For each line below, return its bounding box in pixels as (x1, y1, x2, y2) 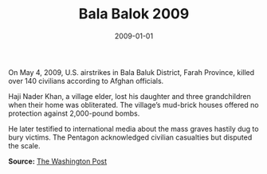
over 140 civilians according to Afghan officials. (8, 76, 164, 85)
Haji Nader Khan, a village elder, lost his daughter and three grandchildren (8, 91, 251, 101)
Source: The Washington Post (8, 156, 108, 166)
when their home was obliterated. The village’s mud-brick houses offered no (8, 100, 259, 109)
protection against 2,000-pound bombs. (8, 109, 140, 118)
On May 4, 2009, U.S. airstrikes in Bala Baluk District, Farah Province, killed (8, 67, 255, 77)
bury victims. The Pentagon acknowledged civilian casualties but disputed (8, 132, 253, 142)
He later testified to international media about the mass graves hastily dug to (8, 124, 259, 133)
